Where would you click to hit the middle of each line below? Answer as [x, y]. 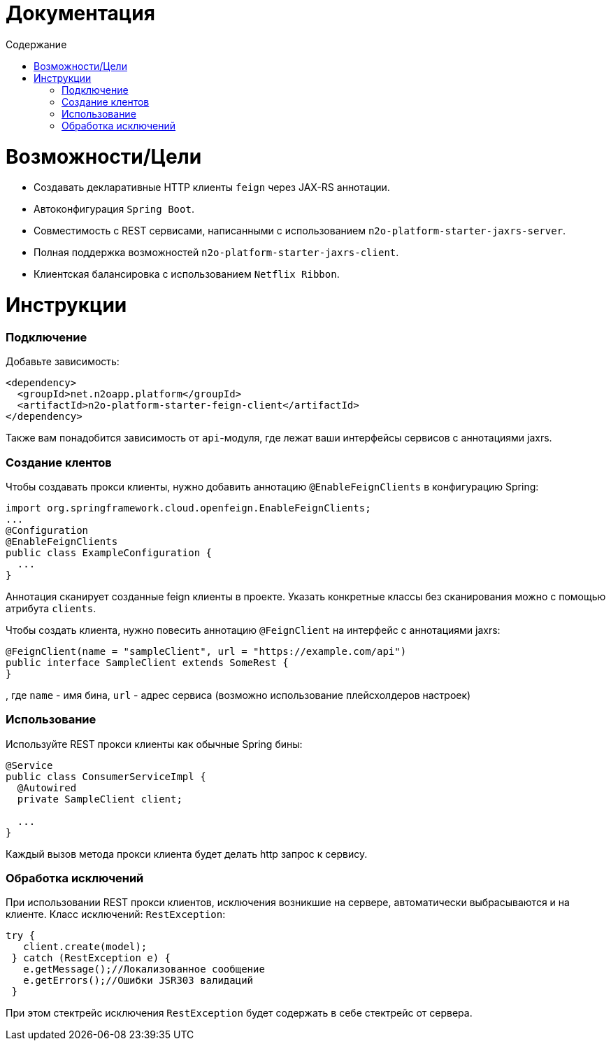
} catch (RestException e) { [91, 958]
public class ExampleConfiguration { [109, 552]
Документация [80, 13]
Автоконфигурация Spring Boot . [114, 209]
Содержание [36, 44]
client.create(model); [85, 947]
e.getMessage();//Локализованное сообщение [144, 969]
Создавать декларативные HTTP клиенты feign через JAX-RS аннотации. [212, 188]
